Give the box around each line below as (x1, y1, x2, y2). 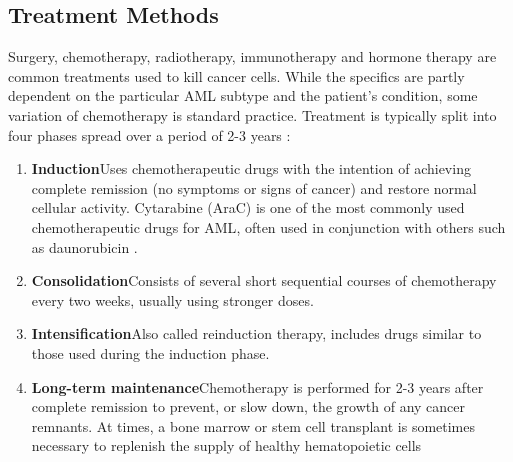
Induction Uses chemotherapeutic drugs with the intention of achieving (31, 158, 471, 179)
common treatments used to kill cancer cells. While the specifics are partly (8, 65, 465, 86)
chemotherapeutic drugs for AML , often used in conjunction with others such (31, 216, 506, 237)
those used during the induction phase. (31, 342, 270, 363)
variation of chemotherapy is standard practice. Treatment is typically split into (8, 104, 497, 125)
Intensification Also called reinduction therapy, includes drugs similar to (31, 323, 482, 344)
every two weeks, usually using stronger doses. (31, 289, 314, 310)
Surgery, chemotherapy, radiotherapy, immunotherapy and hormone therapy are (8, 46, 497, 67)
